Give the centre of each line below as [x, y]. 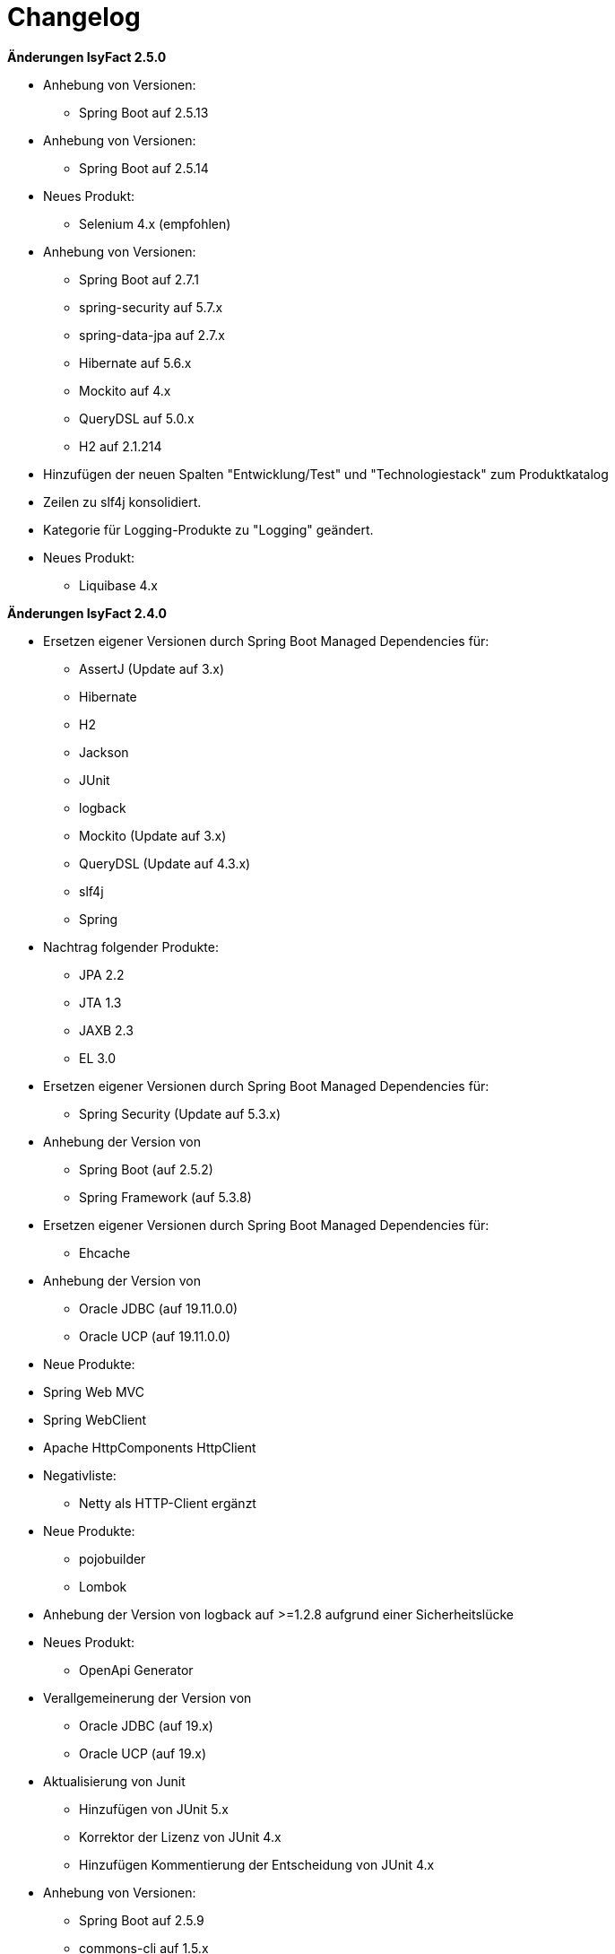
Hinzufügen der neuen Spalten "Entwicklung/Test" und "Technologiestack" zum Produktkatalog [326, 474]
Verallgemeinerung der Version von [147, 1697]
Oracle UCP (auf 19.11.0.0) [155, 1336]
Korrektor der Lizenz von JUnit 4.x [180, 1836]
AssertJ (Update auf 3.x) [152, 668]
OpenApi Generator [136, 1670]
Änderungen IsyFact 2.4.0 [87, 613]
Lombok [103, 1586]
